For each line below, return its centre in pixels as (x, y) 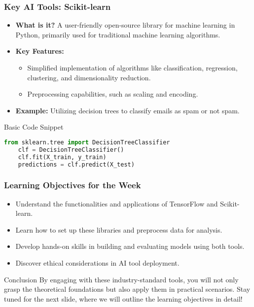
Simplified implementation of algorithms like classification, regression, (132, 68)
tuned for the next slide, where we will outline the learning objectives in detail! (123, 298)
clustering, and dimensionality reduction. (89, 77)
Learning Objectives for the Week (73, 185)
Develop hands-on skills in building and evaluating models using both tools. (130, 246)
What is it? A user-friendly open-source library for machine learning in (125, 25)
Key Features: (40, 51)
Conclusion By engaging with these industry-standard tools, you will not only (121, 279)
